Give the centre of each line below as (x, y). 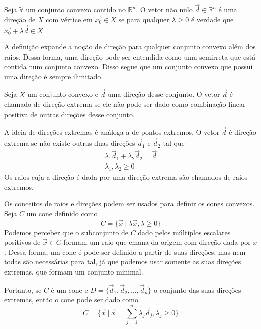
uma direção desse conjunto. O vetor (164, 94)
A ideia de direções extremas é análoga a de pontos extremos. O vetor (112, 132)
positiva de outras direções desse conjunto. (69, 114)
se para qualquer (144, 19)
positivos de (22, 242)
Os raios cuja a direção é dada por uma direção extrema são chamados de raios (126, 176)
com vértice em (69, 19)
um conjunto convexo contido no (76, 9)
